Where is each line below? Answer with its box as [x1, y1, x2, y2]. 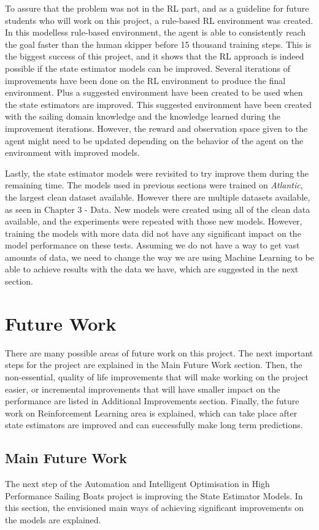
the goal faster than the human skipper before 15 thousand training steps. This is [5, 37, 312, 50]
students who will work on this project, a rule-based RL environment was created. [5, 13, 313, 26]
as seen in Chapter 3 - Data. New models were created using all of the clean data [5, 202, 310, 215]
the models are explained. [5, 513, 101, 526]
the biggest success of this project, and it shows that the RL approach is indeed [5, 50, 304, 63]
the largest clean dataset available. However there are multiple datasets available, [5, 190, 310, 203]
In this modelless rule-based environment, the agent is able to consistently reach [5, 26, 306, 39]
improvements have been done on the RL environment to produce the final [5, 74, 286, 86]
